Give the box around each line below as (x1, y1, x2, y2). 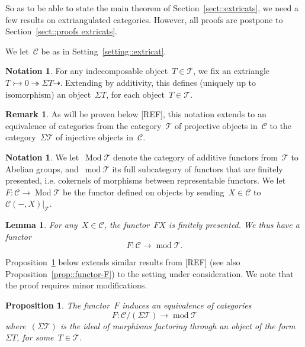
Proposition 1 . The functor (5, 299, 110, 311)
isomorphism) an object (5, 88, 91, 100)
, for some (17, 331, 54, 343)
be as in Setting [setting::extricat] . (41, 44, 166, 57)
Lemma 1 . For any (5, 219, 78, 231)
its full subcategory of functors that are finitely (112, 162, 283, 175)
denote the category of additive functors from (113, 150, 278, 163)
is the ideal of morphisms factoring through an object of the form (60, 319, 296, 332)
